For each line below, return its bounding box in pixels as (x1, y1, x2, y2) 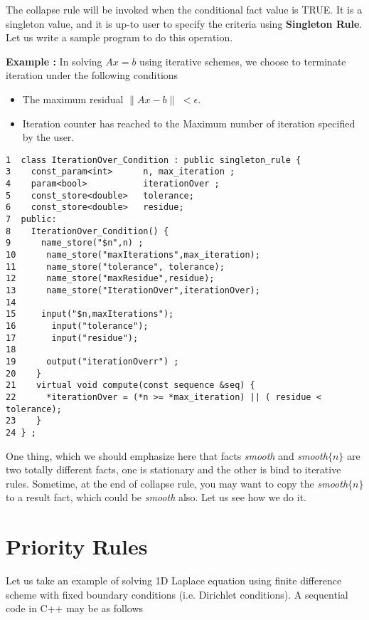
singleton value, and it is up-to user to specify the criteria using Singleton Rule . (6, 16, 363, 31)
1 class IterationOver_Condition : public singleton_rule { (6, 154, 301, 165)
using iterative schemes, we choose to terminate (139, 53, 346, 68)
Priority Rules (6, 532, 148, 561)
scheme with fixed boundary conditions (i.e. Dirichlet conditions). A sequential (6, 587, 348, 601)
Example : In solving (6, 53, 102, 68)
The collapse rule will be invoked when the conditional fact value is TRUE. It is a (6, 2, 363, 16)
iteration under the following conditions (6, 68, 178, 83)
